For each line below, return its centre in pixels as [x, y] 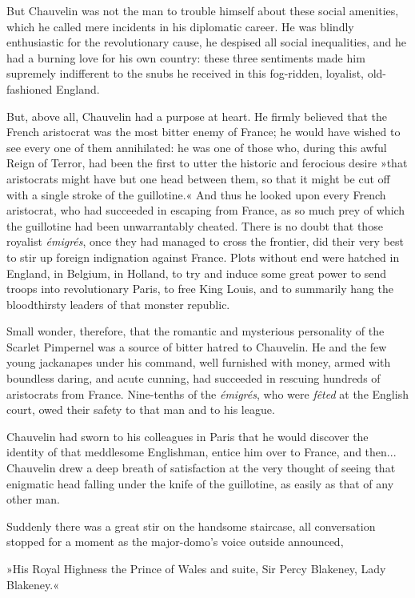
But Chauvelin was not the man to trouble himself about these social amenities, [203, 10]
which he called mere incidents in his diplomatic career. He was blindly [180, 26]
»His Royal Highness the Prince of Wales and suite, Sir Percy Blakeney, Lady [196, 568]
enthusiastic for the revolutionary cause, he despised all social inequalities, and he [206, 42]
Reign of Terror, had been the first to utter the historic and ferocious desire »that [207, 163]
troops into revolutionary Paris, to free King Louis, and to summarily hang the [200, 289]
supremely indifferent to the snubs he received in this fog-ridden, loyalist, [185, 73]
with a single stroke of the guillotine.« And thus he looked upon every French [196, 194]
